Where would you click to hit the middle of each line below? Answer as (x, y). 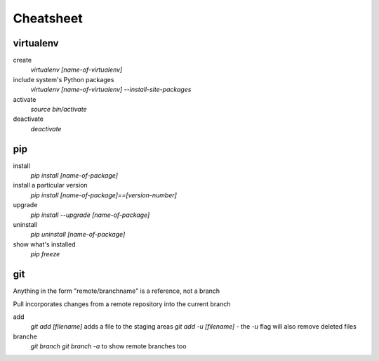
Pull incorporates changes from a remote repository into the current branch (122, 304)
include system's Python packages (64, 79)
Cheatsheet (48, 18)
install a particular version (50, 185)
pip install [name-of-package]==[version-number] (104, 195)
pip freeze (45, 254)
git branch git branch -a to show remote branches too (108, 346)
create (22, 60)
